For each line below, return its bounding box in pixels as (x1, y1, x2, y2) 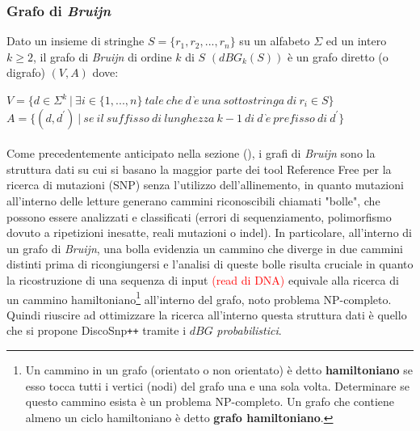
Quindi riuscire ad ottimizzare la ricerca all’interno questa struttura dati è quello (6, 306, 407, 323)
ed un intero (325, 32, 387, 49)
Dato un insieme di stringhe (6, 32, 145, 49)
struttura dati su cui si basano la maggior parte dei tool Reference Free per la (6, 160, 392, 177)
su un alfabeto (239, 32, 310, 49)
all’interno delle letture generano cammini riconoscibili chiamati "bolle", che (6, 192, 380, 209)
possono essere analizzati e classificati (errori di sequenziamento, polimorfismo (6, 208, 392, 225)
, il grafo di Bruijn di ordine (32, 48, 172, 65)
